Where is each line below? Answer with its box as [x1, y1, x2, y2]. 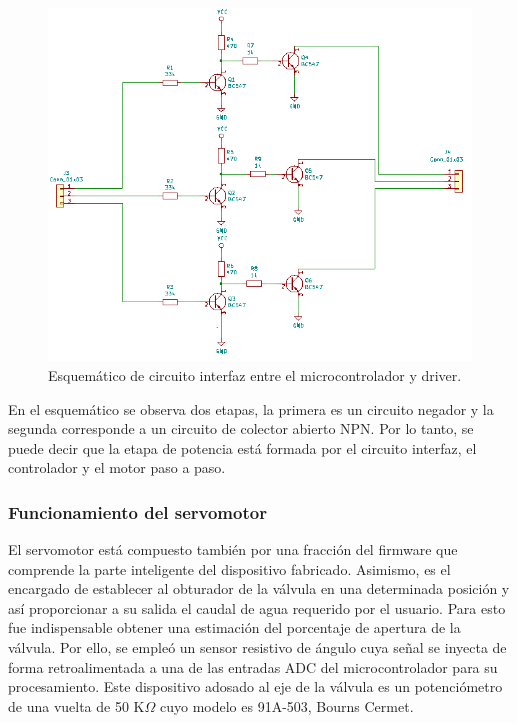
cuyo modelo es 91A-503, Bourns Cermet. [159, 695, 414, 716]
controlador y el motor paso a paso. [8, 457, 226, 478]
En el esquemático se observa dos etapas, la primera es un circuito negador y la [8, 398, 494, 419]
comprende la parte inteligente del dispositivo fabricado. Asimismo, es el [8, 558, 451, 579]
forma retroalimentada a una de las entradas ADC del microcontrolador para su [8, 656, 498, 677]
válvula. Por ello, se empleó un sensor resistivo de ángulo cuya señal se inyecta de [8, 637, 507, 658]
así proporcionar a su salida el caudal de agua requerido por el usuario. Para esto [8, 597, 506, 618]
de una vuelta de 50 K [8, 695, 145, 716]
